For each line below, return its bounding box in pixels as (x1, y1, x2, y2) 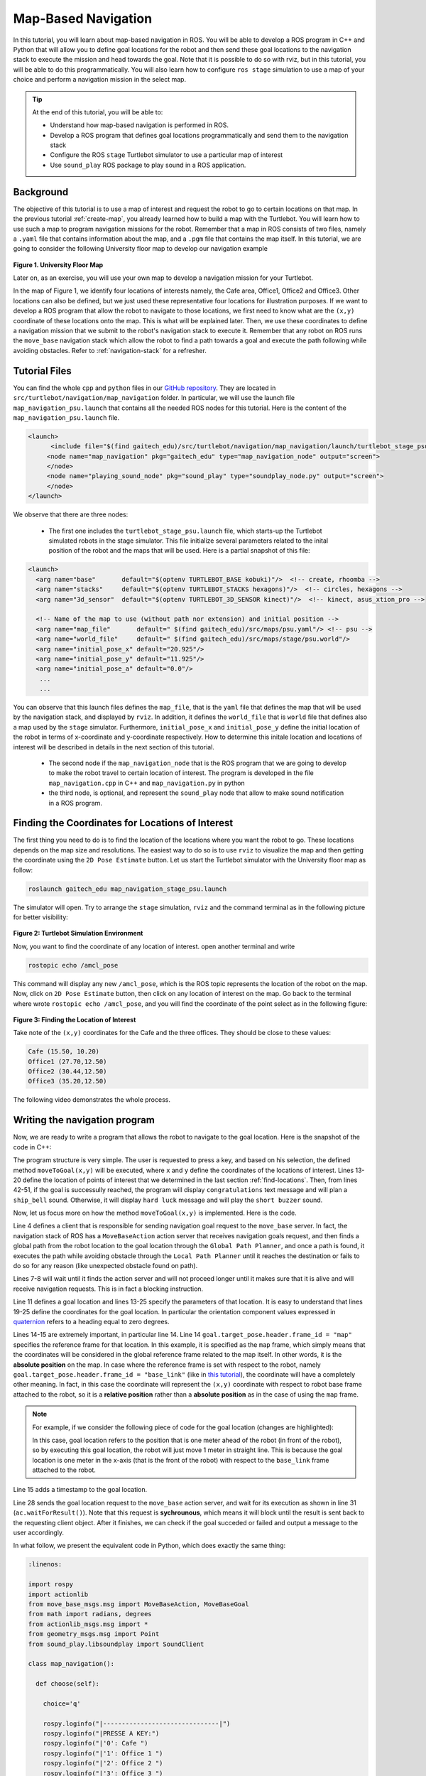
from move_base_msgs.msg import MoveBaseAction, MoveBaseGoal (28, 1600, 249, 1608)
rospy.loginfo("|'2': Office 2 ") (43, 1759, 163, 1767)
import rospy (28, 1581, 74, 1588)
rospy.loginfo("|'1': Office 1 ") (43, 1749, 163, 1758)
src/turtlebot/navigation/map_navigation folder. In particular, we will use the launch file (13, 394, 295, 402)
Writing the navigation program (13, 1114, 155, 1126)
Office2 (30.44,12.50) (28, 1068, 107, 1076)
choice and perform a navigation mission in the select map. (13, 75, 187, 84)
